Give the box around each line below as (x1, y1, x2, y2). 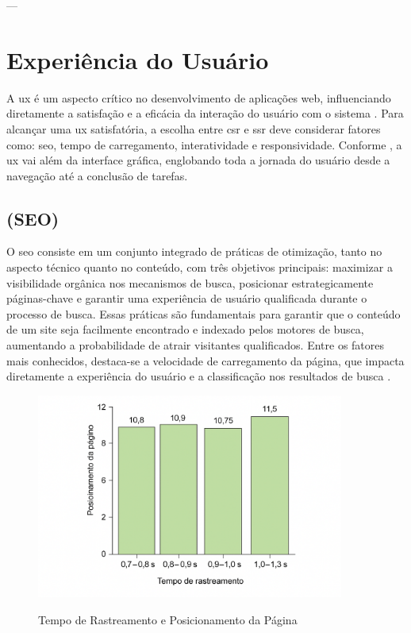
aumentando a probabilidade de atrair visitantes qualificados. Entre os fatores (6, 337, 385, 353)
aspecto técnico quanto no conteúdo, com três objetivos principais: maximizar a (6, 259, 393, 276)
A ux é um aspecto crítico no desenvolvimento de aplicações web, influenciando (6, 89, 391, 106)
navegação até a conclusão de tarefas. (6, 167, 188, 183)
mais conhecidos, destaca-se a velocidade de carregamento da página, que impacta (6, 352, 405, 369)
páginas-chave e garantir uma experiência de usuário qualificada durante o (6, 290, 367, 307)
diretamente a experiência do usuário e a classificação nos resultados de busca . (6, 368, 391, 384)
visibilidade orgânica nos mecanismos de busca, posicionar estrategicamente (6, 274, 374, 291)
